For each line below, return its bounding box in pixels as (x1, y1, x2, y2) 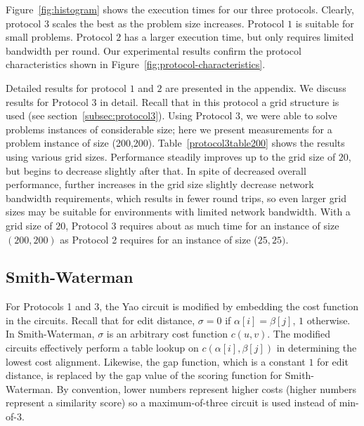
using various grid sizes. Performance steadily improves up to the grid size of (6, 149, 336, 164)
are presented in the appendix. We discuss (165, 80, 346, 95)
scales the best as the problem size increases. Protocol (52, 15, 285, 30)
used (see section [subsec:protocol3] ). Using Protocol (6, 108, 233, 123)
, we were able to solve (240, 108, 337, 123)
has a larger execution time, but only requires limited (124, 29, 354, 44)
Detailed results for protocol (6, 80, 126, 95)
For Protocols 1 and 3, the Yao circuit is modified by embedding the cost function (6, 299, 359, 314)
